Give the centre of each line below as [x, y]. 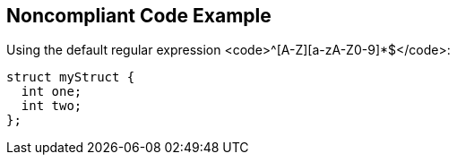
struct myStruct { [71, 77]
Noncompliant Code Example [139, 16]
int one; [52, 92]
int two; [52, 106]
